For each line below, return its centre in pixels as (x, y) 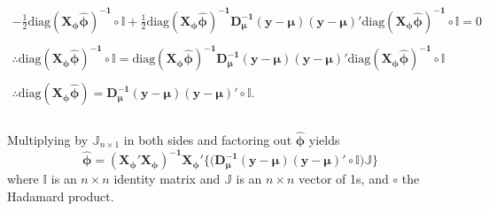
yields (324, 139)
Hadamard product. (61, 196)
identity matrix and (167, 179)
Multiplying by (48, 139)
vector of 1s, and (344, 179)
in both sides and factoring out (208, 139)
